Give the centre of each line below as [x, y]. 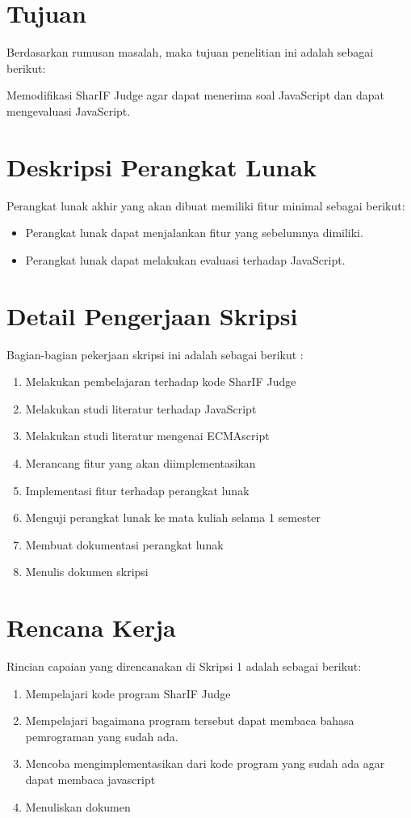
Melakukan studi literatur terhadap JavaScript [141, 408]
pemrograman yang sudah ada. [102, 736]
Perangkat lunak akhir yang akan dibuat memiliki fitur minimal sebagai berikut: [206, 205]
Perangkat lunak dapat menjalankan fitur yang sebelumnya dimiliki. [194, 233]
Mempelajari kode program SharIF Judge [128, 693]
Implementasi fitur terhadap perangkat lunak [137, 490]
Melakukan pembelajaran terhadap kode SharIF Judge [161, 381]
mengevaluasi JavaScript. [69, 110]
